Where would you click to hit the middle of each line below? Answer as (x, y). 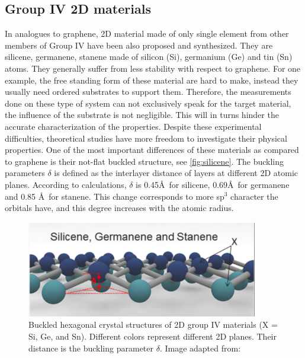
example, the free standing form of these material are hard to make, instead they (152, 80)
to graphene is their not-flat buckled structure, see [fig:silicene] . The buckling (145, 161)
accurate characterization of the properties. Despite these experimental (133, 126)
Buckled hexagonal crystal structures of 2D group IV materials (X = (153, 325)
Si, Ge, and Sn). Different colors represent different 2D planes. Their (153, 336)
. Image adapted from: (200, 348)
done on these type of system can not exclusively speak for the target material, (148, 103)
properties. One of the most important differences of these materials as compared (152, 150)
